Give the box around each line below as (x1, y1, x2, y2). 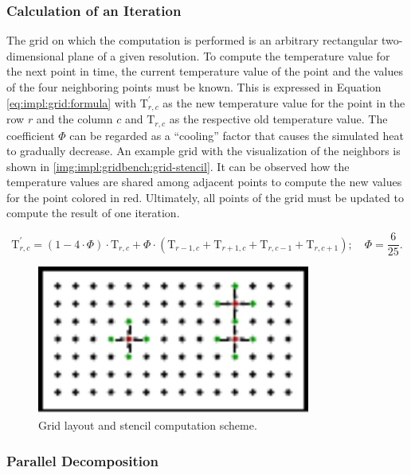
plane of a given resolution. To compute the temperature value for (68, 47, 390, 64)
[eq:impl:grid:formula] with (6, 94, 137, 111)
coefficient (6, 127, 55, 143)
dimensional (6, 47, 65, 64)
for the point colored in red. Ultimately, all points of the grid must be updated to (6, 189, 404, 205)
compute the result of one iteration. (6, 204, 180, 221)
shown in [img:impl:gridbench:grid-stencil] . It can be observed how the (6, 158, 350, 174)
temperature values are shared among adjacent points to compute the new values (6, 173, 402, 190)
